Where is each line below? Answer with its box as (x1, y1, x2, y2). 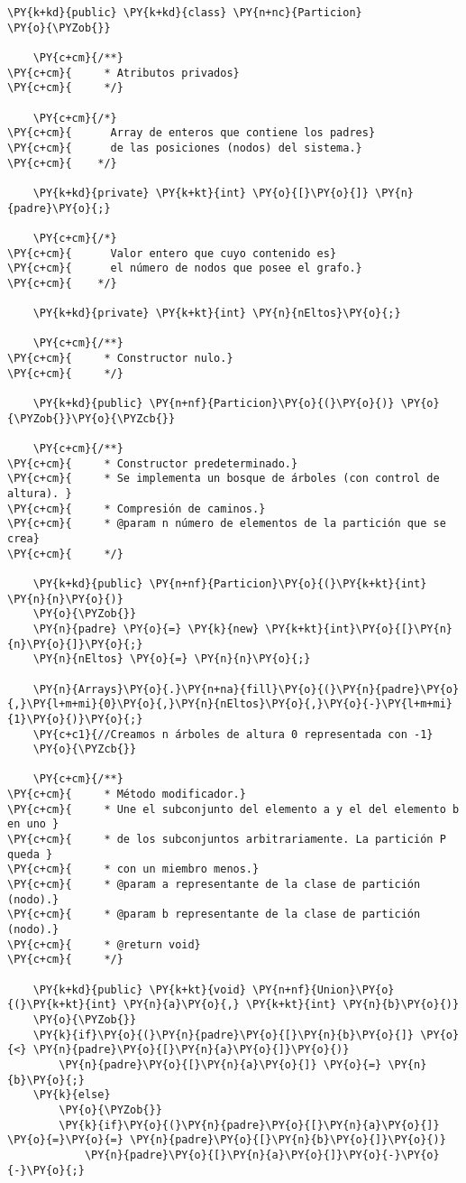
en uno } (7, 818, 59, 831)
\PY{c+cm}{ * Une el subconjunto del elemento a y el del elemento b (7, 802, 460, 816)
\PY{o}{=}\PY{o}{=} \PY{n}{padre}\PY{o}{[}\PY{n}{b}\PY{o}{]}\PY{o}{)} (7, 1133, 446, 1147)
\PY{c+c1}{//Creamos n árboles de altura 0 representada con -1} (32, 727, 434, 741)
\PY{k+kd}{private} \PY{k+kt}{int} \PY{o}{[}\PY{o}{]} (32, 186, 369, 199)
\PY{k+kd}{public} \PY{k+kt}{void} (32, 983, 246, 996)
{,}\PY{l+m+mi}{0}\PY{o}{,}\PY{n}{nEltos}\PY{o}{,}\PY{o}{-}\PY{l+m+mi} (7, 698, 452, 711)
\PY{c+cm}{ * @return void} (7, 938, 201, 951)
